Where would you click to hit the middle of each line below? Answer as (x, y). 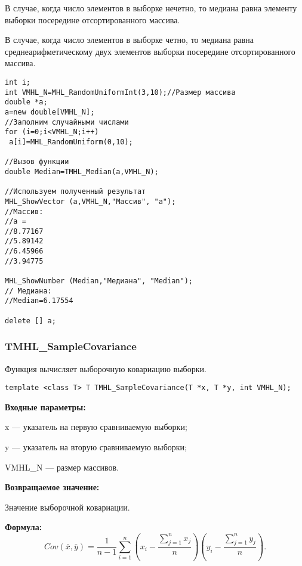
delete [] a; (30, 321)
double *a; (26, 102)
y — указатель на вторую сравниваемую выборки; (96, 447)
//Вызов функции (37, 162)
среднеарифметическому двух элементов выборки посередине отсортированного (150, 51)
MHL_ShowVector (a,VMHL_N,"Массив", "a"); (90, 201)
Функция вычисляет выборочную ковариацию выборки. (106, 368)
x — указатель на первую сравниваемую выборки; (96, 427)
